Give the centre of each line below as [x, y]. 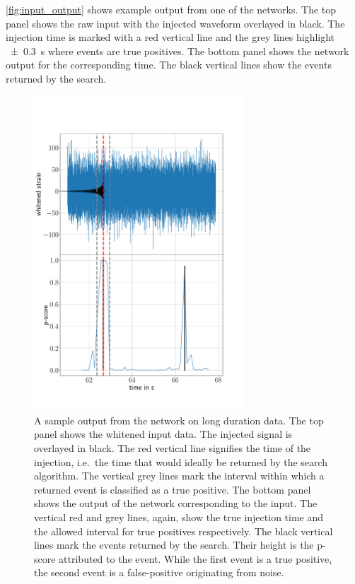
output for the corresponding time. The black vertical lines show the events [169, 65]
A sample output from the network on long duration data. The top [179, 420]
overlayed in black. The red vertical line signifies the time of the [173, 447]
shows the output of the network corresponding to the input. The [176, 503]
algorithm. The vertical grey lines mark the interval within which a [179, 476]
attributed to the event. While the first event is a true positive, [196, 558]
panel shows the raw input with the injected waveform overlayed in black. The [175, 23]
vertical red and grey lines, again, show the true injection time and [179, 517]
